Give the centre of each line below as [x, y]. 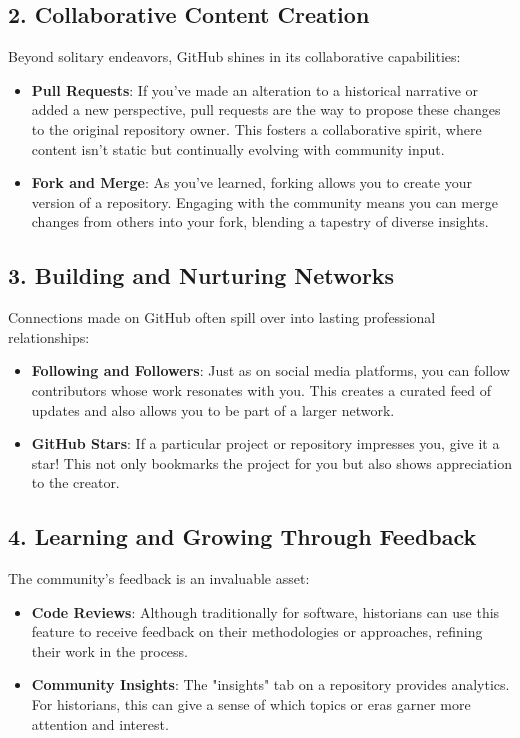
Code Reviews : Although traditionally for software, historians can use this [265, 611]
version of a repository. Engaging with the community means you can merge [264, 201]
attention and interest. [100, 723]
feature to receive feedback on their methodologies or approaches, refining [257, 631]
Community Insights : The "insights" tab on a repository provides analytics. [270, 684]
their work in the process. [110, 650]
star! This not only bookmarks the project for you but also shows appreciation [271, 462]
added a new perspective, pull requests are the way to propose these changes [266, 109]
